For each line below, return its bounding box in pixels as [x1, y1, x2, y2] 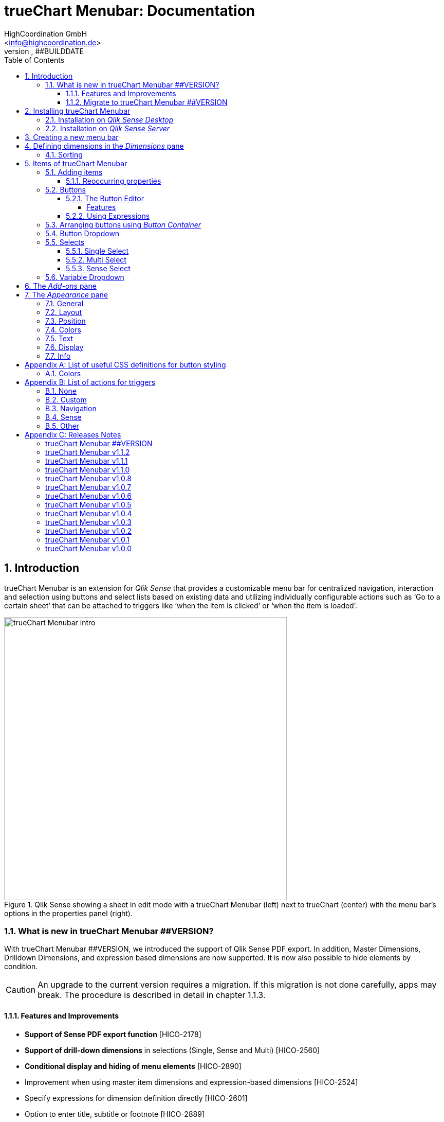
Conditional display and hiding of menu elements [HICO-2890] [25, 1061, 242, 1071]
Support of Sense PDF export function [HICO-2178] [25, 1029, 201, 1039]
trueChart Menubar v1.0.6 [45, 491, 132, 500]
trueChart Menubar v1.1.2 [45, 447, 130, 457]
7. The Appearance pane [25, 290, 108, 299]
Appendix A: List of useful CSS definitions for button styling [25, 360, 226, 369]
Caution [6, 985, 36, 995]
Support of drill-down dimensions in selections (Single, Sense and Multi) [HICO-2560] [25, 1045, 320, 1055]
